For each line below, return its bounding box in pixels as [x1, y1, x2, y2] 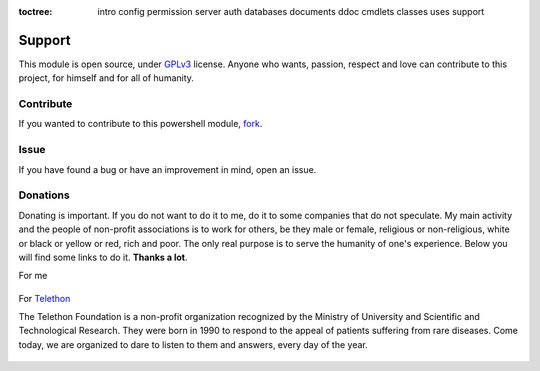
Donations [18, 188, 70, 202]
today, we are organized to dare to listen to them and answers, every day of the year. [18, 338, 369, 350]
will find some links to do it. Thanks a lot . [18, 251, 188, 263]
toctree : [18, 6, 53, 17]
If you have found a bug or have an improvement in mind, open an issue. [18, 163, 317, 175]
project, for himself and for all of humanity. [18, 72, 195, 84]
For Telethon [18, 292, 71, 304]
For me [18, 270, 48, 282]
